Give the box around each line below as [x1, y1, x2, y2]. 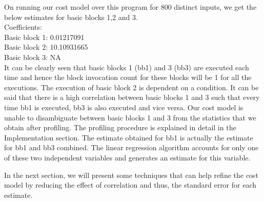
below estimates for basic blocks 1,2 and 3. [4, 11, 138, 22]
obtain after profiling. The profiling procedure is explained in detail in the [4, 122, 236, 133]
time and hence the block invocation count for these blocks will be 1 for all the [4, 72, 252, 83]
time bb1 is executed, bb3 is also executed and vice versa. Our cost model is [4, 102, 243, 112]
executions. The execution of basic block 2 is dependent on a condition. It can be [4, 82, 259, 92]
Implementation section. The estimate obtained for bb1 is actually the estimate [4, 132, 253, 143]
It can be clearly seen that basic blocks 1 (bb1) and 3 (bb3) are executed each [4, 62, 249, 72]
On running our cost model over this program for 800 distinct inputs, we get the [4, 2, 257, 12]
